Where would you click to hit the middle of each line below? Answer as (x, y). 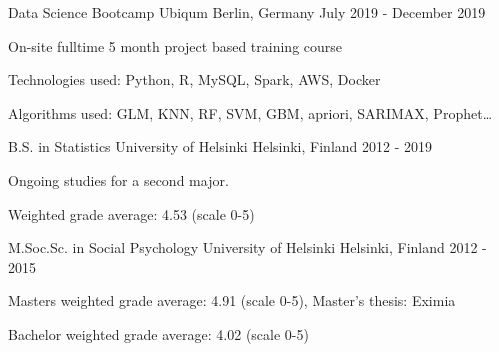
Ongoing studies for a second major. (118, 179)
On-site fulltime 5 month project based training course (175, 45)
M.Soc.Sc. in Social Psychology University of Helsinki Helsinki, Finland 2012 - (247, 247)
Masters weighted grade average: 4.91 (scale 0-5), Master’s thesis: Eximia (232, 300)
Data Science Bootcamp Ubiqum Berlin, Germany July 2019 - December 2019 (247, 12)
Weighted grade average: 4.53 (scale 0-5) (131, 213)
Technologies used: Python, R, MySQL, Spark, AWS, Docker (194, 79)
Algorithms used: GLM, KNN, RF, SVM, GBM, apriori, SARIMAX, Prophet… (250, 112)
